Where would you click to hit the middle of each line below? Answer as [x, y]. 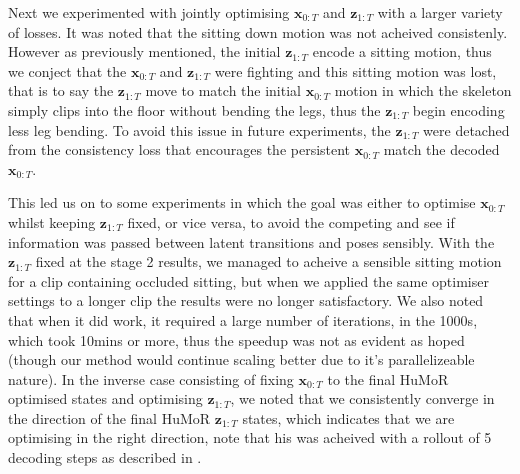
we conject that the [67, 70]
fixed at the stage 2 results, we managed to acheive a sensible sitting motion [268, 261]
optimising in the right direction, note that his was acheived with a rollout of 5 [250, 437]
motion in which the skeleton [423, 90]
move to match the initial [223, 90]
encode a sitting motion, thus [402, 51]
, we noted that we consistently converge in [362, 398]
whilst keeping [52, 221]
